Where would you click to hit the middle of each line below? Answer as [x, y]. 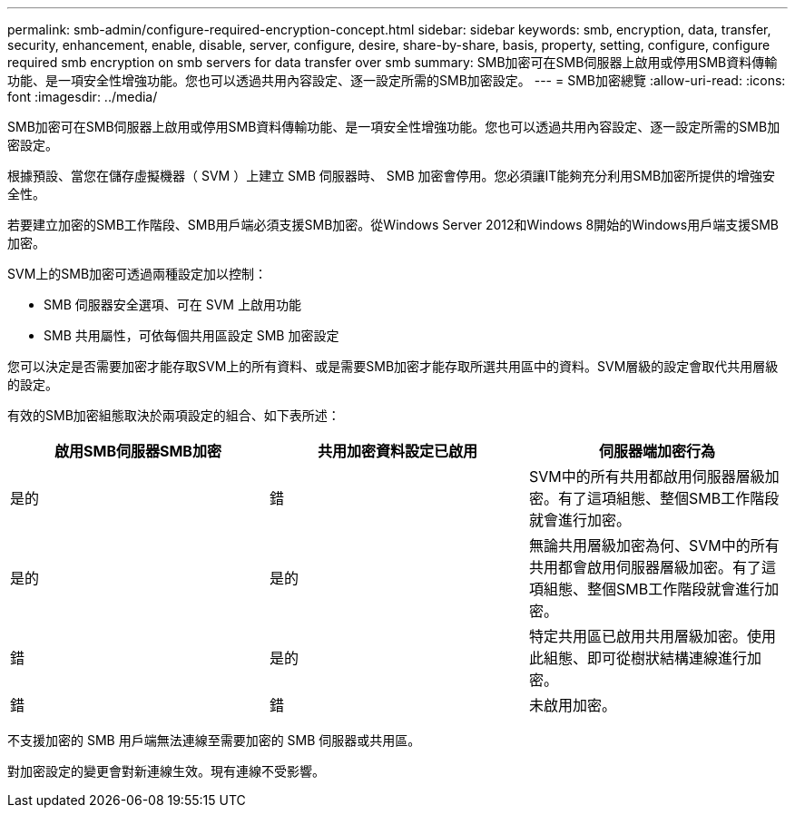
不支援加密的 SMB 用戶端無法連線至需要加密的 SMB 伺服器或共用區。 [214, 740]
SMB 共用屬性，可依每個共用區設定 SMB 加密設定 [191, 335]
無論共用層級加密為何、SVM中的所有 [654, 545]
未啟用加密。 [572, 705]
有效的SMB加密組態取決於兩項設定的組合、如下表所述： [174, 415]
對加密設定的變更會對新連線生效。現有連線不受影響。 [166, 771]
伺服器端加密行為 [657, 451]
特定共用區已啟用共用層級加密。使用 [652, 636]
